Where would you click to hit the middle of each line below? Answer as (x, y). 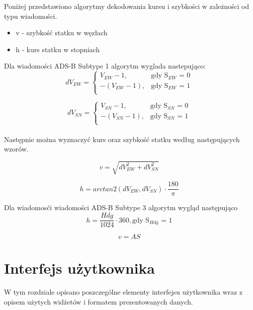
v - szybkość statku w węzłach (61, 33)
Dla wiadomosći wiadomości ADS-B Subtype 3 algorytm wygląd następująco (121, 207)
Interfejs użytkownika (80, 268)
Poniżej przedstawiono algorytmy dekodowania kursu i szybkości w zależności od (127, 6)
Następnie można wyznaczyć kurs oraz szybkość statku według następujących (122, 139)
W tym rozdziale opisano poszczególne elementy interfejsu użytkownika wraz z (123, 292)
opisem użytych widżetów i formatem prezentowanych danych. (99, 301)
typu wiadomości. (31, 16)
